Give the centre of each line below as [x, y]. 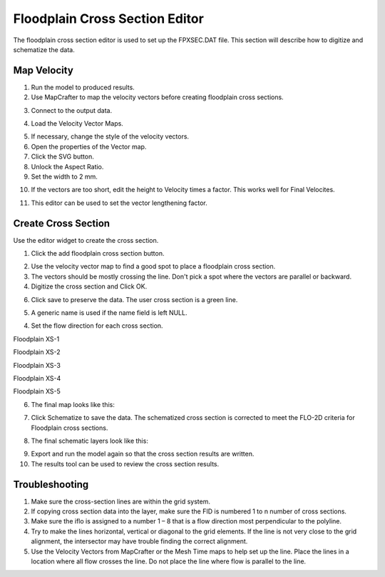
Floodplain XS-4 [37, 378]
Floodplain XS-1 [36, 338]
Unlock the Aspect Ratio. [67, 166]
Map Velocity [43, 70]
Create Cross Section [62, 223]
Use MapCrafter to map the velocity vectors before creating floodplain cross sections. [158, 97]
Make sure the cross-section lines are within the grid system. [120, 501]
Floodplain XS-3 [37, 365]
